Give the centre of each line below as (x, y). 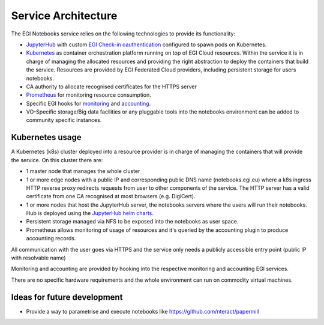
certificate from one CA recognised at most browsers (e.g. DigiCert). (111, 196)
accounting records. (51, 238)
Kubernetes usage (46, 137)
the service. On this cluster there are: (57, 160)
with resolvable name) (38, 258)
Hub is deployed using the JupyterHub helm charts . (90, 213)
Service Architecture (64, 16)
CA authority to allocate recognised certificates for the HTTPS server (112, 87)
